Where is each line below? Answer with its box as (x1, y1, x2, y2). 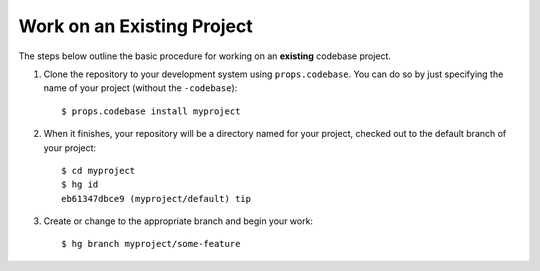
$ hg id (61, 179, 99, 190)
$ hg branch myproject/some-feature (61, 238, 241, 250)
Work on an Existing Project (18, 15, 254, 37)
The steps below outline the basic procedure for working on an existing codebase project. (18, 50, 392, 62)
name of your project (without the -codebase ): (43, 82, 238, 94)
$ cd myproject (61, 165, 136, 176)
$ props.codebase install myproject (61, 105, 241, 117)
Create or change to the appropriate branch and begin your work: (43, 215, 314, 227)
